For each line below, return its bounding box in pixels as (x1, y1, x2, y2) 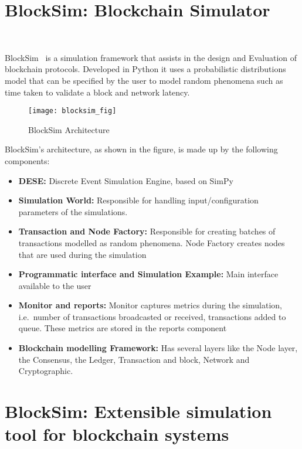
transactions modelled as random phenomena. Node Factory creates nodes (18, 236, 285, 249)
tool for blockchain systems (5, 422, 229, 446)
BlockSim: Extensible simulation (5, 399, 272, 423)
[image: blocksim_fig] (28, 107, 117, 115)
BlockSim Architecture (28, 123, 110, 135)
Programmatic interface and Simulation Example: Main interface (18, 268, 279, 280)
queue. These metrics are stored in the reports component (18, 322, 227, 334)
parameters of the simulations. (18, 205, 128, 217)
